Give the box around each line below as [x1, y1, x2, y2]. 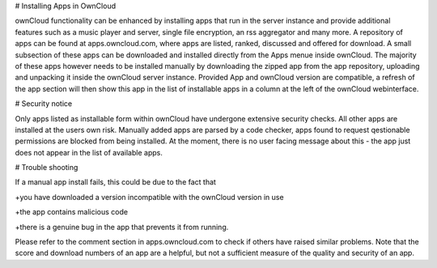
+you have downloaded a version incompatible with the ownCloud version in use [15, 192, 284, 202]
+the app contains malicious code [15, 207, 129, 217]
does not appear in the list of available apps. [15, 147, 163, 157]
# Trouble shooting [15, 163, 78, 172]
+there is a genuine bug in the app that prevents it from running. [15, 222, 229, 232]
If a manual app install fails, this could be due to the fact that [15, 177, 216, 187]
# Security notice [15, 99, 73, 108]
